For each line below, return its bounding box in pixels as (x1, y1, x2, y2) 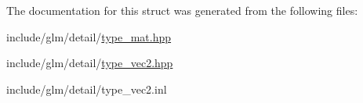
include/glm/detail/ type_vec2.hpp (6, 55, 173, 71)
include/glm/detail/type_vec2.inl (6, 80, 167, 97)
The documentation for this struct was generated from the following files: (6, 2, 358, 18)
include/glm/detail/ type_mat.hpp (6, 28, 172, 44)
